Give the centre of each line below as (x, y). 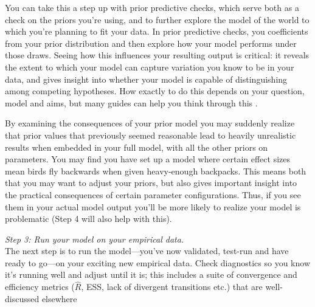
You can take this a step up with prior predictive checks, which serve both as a (152, 7)
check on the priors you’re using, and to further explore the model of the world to (157, 19)
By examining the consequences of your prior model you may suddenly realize (150, 123)
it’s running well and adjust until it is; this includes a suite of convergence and (151, 274)
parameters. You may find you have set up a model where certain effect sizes (147, 159)
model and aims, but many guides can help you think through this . (131, 102)
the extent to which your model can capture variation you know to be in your (150, 67)
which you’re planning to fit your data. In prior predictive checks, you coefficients (157, 31)
